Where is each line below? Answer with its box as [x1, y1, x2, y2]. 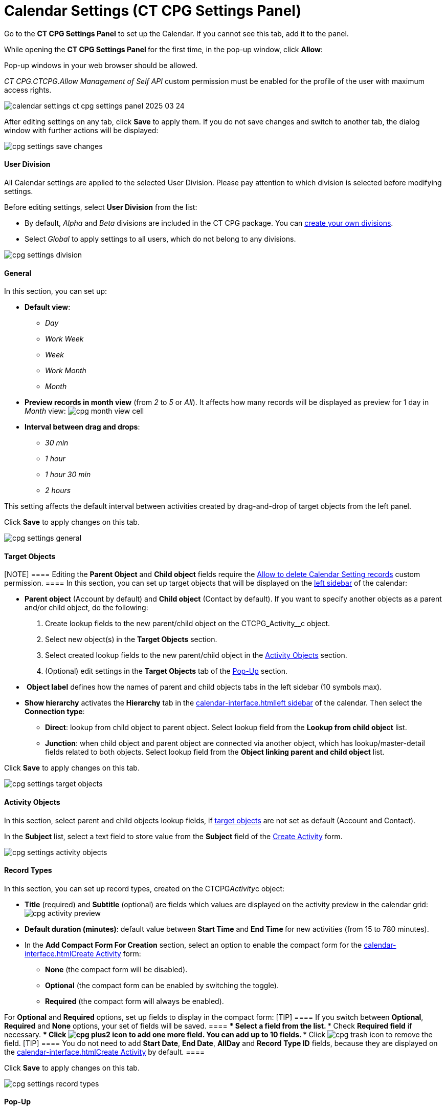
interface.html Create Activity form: [25, 949, 141, 958]
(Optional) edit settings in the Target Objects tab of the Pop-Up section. [45, 667, 287, 676]
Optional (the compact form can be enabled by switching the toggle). [45, 980, 279, 990]
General [4, 268, 32, 277]
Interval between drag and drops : [25, 422, 140, 432]
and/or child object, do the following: [25, 603, 148, 612]
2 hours [45, 486, 71, 495]
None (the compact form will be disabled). [45, 965, 188, 974]
